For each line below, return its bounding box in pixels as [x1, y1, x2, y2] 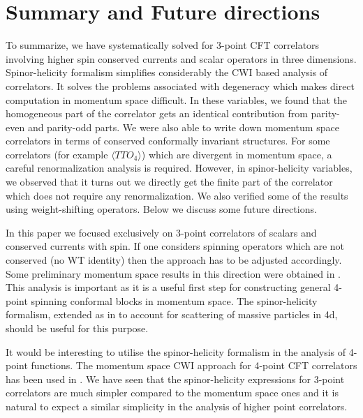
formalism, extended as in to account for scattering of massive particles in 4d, [6, 307, 338, 322]
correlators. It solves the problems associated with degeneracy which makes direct [6, 78, 355, 93]
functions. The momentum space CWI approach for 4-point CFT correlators [31, 358, 357, 373]
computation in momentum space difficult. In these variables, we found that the [6, 92, 348, 107]
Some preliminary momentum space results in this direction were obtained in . [6, 266, 341, 281]
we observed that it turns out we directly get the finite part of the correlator [6, 174, 333, 189]
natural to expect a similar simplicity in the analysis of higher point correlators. [6, 398, 348, 413]
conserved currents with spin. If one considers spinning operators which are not [6, 239, 344, 253]
